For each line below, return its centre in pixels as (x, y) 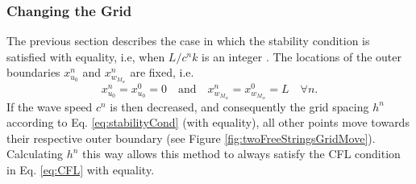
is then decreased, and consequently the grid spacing (239, 106)
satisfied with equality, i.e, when (86, 56)
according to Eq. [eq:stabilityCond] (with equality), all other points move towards (208, 122)
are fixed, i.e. (162, 72)
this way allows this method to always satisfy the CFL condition (241, 154)
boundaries (33, 72)
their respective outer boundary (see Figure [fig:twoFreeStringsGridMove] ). (191, 138)
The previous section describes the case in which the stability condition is (188, 41)
